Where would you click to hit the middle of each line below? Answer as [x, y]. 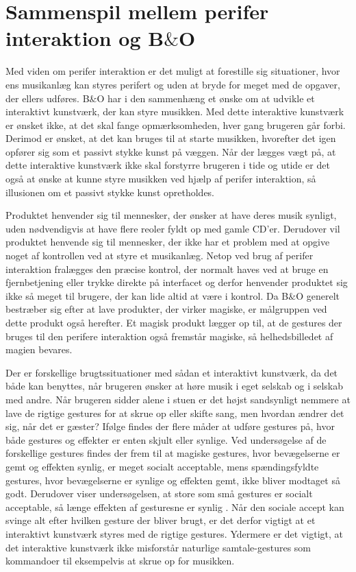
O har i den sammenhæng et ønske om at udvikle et [206, 98]
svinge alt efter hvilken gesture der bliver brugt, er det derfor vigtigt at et [161, 520]
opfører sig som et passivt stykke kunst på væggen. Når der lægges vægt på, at [171, 151]
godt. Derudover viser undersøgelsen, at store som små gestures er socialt [159, 493]
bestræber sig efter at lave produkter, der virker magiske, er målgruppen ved [166, 309]
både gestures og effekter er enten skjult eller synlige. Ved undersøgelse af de [166, 439]
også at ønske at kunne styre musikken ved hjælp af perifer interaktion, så [161, 179]
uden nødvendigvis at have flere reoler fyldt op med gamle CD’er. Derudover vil [173, 228]
